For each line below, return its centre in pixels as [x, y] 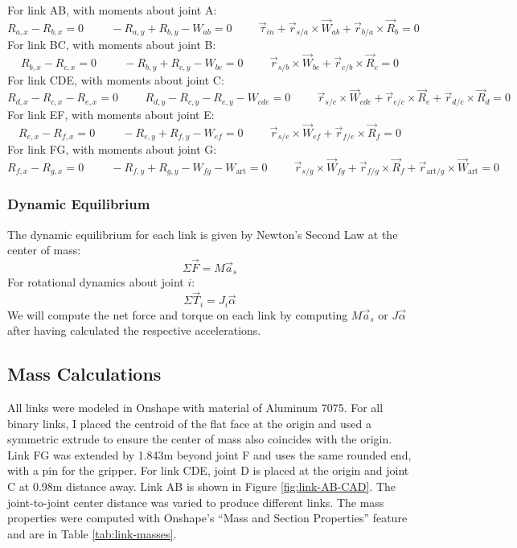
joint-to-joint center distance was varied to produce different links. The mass [196, 502]
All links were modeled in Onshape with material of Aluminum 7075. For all [195, 408]
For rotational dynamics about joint [96, 282]
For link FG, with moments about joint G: [112, 149]
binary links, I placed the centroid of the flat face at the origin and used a [189, 423]
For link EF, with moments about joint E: [111, 114]
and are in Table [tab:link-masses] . [92, 533]
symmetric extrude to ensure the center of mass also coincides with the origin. [200, 439]
